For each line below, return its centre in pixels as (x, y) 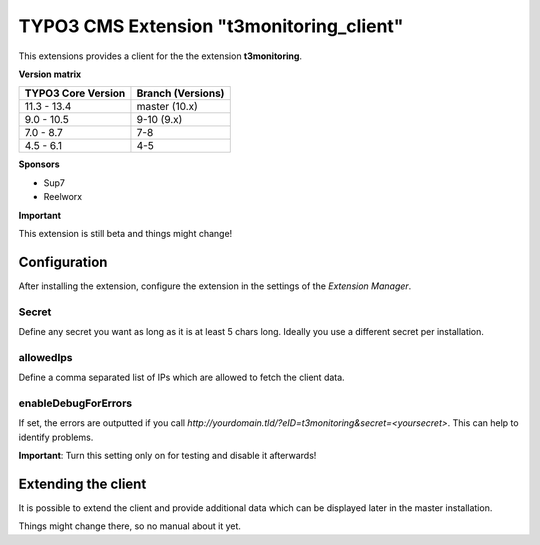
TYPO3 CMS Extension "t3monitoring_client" (211, 26)
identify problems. (56, 437)
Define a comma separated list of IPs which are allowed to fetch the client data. (181, 377)
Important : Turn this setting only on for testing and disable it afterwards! (167, 455)
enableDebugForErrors (75, 403)
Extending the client (82, 483)
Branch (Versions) (180, 93)
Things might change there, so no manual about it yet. (130, 526)
